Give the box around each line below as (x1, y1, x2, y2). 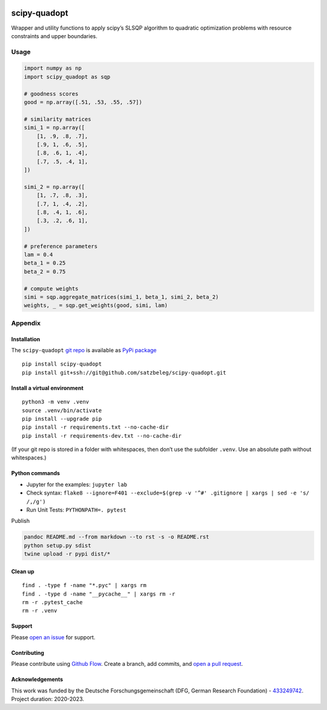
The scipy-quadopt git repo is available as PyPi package (11, 346, 157, 353)
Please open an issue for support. (11, 633, 96, 641)
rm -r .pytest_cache (22, 599, 83, 605)
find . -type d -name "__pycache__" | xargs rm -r (22, 590, 176, 597)
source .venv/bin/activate (22, 407, 102, 414)
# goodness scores (24, 90, 79, 97)
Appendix (11, 318, 41, 327)
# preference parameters (24, 243, 98, 249)
